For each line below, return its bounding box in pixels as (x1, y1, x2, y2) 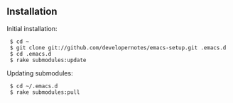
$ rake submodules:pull (9, 88, 80, 96)
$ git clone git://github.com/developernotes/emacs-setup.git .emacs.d (9, 44, 227, 51)
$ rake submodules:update (9, 56, 87, 63)
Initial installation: (6, 24, 58, 32)
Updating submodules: (6, 68, 73, 77)
